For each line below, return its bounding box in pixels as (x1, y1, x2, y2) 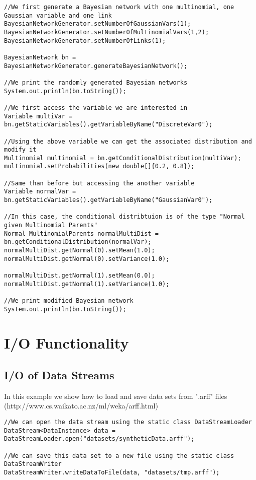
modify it (4, 146, 37, 154)
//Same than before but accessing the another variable (4, 179, 195, 187)
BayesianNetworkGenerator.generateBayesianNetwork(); (4, 62, 188, 70)
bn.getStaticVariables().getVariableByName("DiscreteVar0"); (4, 121, 213, 128)
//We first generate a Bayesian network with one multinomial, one (4, 4, 234, 11)
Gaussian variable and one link (4, 12, 112, 19)
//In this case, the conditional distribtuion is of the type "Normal (4, 213, 245, 221)
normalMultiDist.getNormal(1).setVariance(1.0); (4, 280, 170, 288)
